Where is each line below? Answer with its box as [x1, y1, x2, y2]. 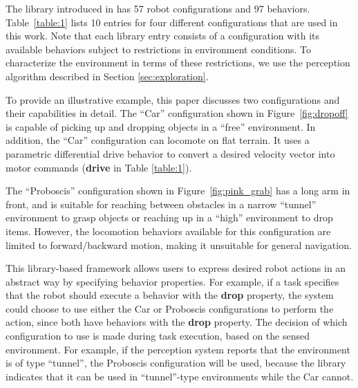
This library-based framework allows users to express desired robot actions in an [6, 261, 346, 275]
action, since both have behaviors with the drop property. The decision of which [6, 315, 348, 329]
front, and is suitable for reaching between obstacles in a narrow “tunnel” [6, 196, 317, 211]
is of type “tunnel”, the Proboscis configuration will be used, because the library [6, 355, 346, 370]
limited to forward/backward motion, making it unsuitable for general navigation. [6, 237, 352, 252]
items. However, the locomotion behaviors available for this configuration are [6, 223, 331, 238]
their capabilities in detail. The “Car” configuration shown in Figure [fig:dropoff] [6, 106, 348, 120]
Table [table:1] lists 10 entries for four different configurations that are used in [6, 15, 338, 29]
